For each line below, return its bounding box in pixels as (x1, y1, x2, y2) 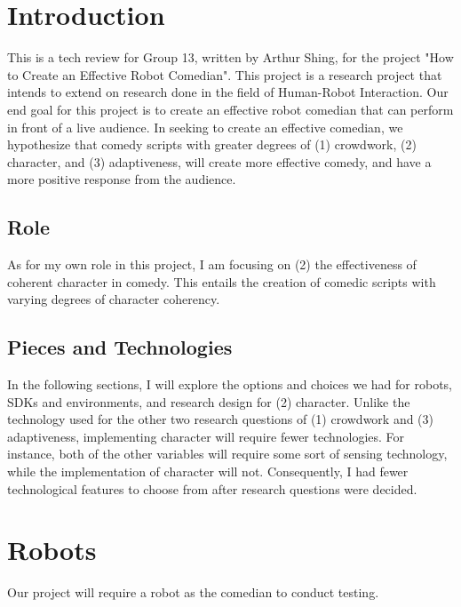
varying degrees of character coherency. (7, 290, 220, 308)
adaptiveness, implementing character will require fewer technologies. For (7, 427, 405, 445)
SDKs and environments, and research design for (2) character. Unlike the (7, 392, 410, 411)
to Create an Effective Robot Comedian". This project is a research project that (7, 65, 442, 84)
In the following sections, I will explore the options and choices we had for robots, (7, 375, 452, 394)
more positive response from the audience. (7, 170, 236, 188)
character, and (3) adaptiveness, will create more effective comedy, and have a (7, 152, 432, 171)
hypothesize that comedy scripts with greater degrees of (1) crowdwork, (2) (7, 135, 417, 154)
